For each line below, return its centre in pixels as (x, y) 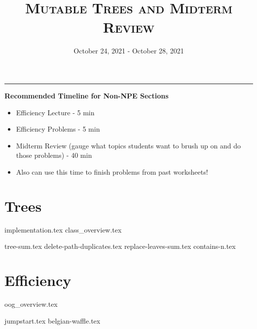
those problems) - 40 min (54, 155)
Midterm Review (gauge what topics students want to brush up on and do (128, 145)
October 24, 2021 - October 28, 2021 (129, 51)
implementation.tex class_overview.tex (63, 229)
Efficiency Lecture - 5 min (55, 112)
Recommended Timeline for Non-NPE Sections (87, 95)
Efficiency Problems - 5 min (58, 129)
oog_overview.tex (31, 304)
